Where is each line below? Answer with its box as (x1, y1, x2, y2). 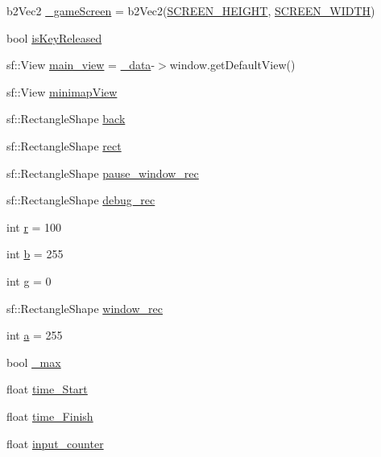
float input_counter (6, 434, 104, 451)
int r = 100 (6, 218, 62, 235)
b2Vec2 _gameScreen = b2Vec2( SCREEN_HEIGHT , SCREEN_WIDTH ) (6, 2, 375, 19)
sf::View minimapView (6, 83, 118, 100)
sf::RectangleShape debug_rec (6, 191, 155, 208)
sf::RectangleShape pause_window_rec (6, 164, 199, 181)
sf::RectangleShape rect (6, 137, 122, 154)
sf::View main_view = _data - (6, 56, 155, 73)
